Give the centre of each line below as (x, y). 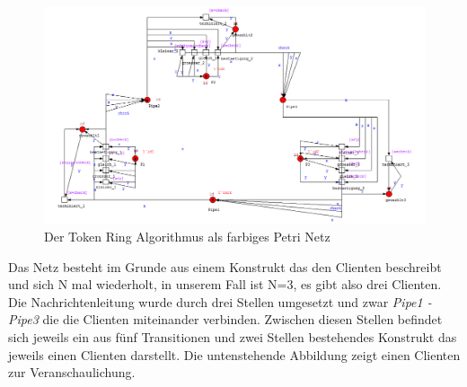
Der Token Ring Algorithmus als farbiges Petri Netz (187, 236)
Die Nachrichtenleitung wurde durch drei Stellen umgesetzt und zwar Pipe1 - (220, 301)
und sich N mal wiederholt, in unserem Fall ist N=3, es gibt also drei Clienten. (225, 284)
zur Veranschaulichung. (72, 372)
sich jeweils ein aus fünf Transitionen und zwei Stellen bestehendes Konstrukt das (233, 336)
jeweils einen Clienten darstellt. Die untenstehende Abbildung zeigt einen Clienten (234, 354)
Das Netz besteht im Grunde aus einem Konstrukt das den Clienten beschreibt (225, 266)
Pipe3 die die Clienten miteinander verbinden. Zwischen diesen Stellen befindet (225, 319)
